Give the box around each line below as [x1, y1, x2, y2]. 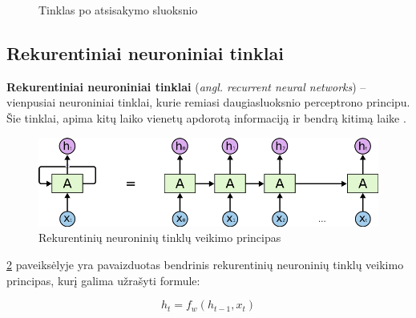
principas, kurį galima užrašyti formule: [6, 272, 200, 288]
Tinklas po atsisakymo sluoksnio [38, 2, 198, 18]
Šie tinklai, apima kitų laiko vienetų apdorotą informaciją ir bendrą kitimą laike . [6, 109, 406, 126]
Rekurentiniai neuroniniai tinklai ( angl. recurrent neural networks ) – [6, 78, 366, 95]
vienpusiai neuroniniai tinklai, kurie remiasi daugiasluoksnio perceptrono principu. [6, 94, 410, 111]
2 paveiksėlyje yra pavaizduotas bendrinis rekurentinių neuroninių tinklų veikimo [6, 256, 404, 273]
